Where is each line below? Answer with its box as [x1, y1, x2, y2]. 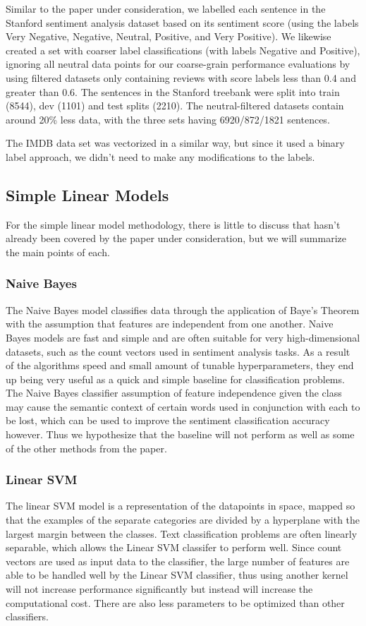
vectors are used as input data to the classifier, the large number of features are [6, 553, 350, 568]
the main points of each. [6, 244, 110, 259]
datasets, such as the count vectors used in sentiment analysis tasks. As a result [6, 344, 350, 359]
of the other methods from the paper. [6, 440, 167, 455]
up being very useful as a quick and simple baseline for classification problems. [6, 371, 345, 386]
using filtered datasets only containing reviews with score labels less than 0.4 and [6, 70, 356, 85]
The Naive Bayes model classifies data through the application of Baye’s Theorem [6, 302, 360, 317]
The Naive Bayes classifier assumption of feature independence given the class [6, 385, 342, 400]
